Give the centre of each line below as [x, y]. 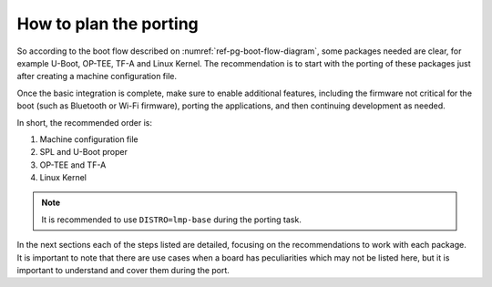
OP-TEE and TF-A [73, 165]
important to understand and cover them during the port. [123, 271]
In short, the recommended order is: [85, 122]
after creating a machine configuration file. [97, 77]
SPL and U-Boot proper [83, 152]
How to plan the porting [108, 24]
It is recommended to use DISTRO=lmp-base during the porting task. [172, 220]
